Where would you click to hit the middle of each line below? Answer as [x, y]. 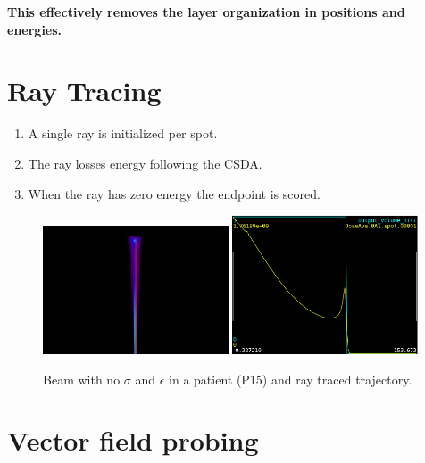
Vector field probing [133, 440]
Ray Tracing [84, 91]
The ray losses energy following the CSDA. [145, 163]
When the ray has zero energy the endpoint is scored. [174, 193]
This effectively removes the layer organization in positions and [206, 12]
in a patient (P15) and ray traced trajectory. [291, 379]
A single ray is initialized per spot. [123, 133]
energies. [35, 29]
